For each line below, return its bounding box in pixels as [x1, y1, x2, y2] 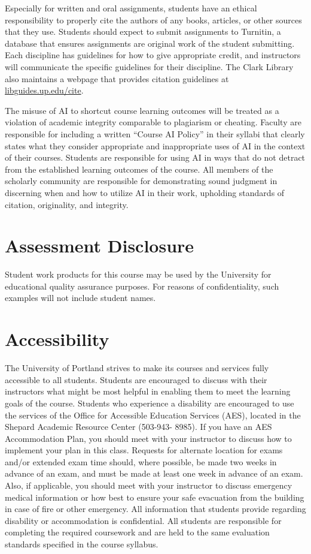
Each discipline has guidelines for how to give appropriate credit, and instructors [5, 49, 301, 61]
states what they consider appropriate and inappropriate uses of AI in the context [5, 139, 306, 152]
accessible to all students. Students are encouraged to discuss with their [5, 373, 267, 386]
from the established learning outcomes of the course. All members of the [5, 162, 273, 175]
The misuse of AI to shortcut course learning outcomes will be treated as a [5, 104, 279, 116]
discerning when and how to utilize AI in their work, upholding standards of [5, 186, 285, 198]
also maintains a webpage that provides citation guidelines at [5, 72, 229, 85]
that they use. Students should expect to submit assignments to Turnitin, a [5, 25, 281, 38]
